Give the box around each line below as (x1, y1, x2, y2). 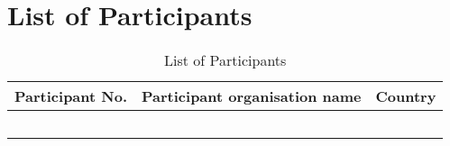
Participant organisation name (142, 86, 362, 107)
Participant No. (14, 86, 127, 107)
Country (375, 86, 436, 107)
